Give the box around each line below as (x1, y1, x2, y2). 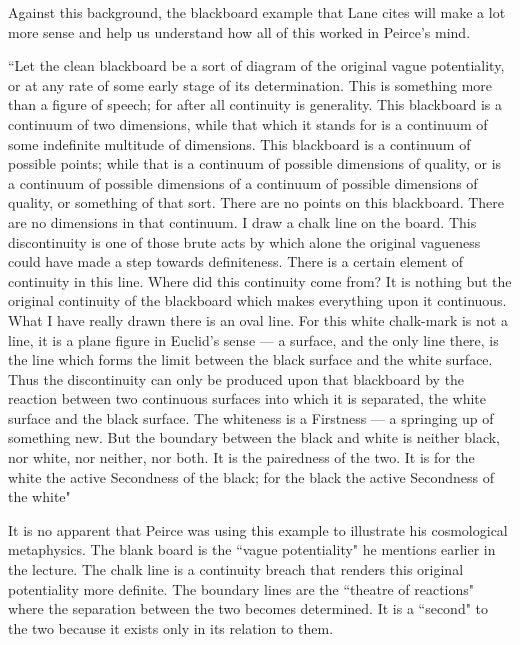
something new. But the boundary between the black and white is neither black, (8, 427, 500, 448)
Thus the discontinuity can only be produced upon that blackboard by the (8, 368, 465, 389)
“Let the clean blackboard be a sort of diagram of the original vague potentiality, (8, 55, 505, 76)
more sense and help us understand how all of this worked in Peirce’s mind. (8, 21, 471, 42)
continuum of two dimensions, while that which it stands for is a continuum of (8, 113, 488, 134)
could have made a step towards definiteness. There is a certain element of (8, 251, 464, 272)
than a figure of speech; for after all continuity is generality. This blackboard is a (8, 94, 503, 115)
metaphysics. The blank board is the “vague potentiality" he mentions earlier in (8, 539, 496, 560)
